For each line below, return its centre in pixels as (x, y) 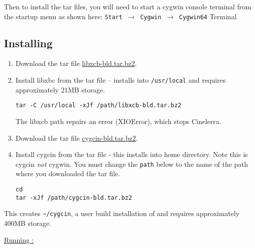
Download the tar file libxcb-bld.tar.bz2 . (76, 63)
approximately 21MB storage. (60, 89)
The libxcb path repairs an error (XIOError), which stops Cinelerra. (118, 121)
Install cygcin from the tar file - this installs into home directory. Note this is (132, 154)
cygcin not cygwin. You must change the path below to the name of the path (132, 164)
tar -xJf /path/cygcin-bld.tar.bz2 (74, 198)
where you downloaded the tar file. (68, 173)
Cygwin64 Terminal (208, 16)
